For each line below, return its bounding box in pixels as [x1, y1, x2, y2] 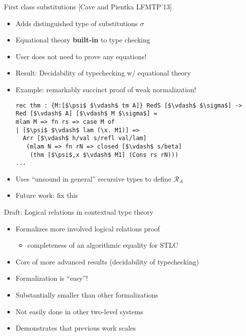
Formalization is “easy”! [15, 273, 88, 283]
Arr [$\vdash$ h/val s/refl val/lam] [23, 135, 147, 142]
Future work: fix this [15, 190, 78, 200]
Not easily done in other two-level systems [15, 306, 143, 316]
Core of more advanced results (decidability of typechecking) [15, 256, 199, 266]
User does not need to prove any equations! [15, 51, 147, 61]
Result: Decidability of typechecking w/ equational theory [15, 68, 191, 78]
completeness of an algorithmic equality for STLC [27, 240, 178, 250]
